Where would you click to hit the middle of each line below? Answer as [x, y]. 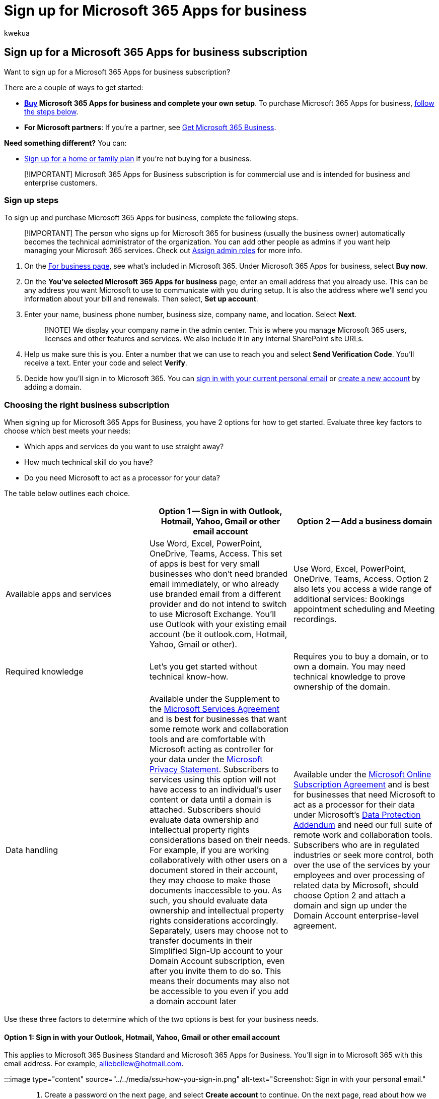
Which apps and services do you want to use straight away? [124, 447]
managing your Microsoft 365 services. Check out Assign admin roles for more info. [163, 251]
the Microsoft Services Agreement [214, 709]
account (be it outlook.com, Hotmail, [218, 634]
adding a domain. [53, 387]
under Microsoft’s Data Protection [357, 815]
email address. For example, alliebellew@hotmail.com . [94, 1064]
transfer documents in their [201, 941]
